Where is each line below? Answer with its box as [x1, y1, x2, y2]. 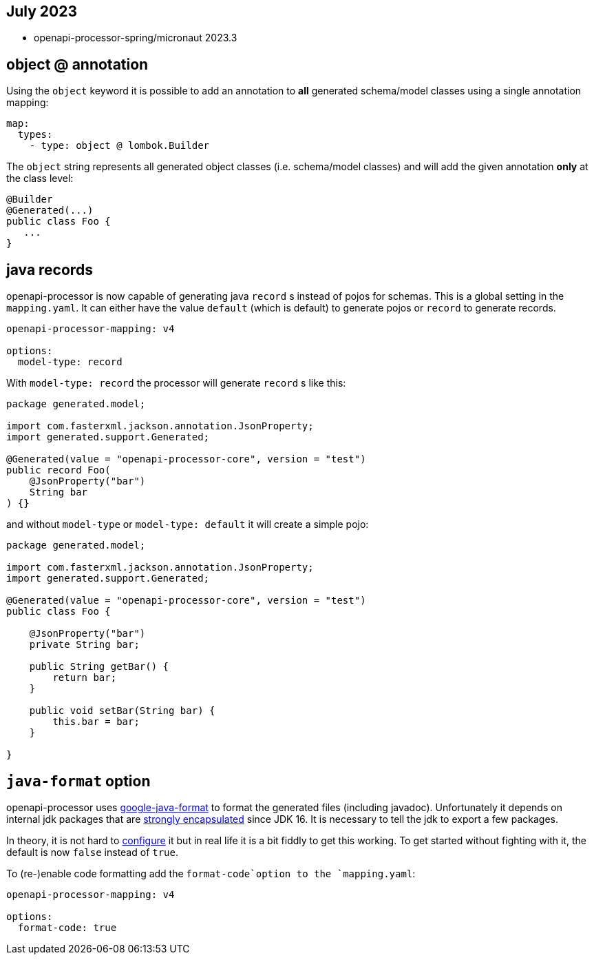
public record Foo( [6, 464, 111, 476]
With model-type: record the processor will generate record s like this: [6, 377, 346, 389]
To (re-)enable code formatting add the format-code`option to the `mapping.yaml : [6, 867, 416, 879]
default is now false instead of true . [6, 846, 179, 858]
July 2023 [6, 3, 78, 20]
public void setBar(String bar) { [29, 705, 215, 717]
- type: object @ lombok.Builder [29, 140, 210, 152]
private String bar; [29, 639, 140, 651]
